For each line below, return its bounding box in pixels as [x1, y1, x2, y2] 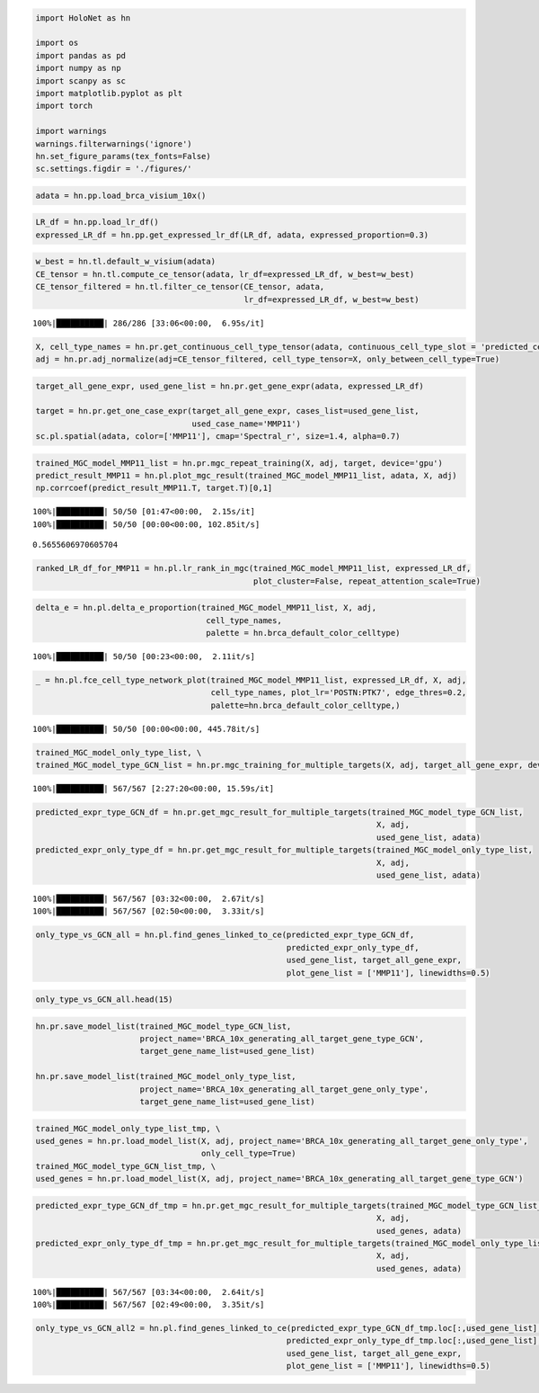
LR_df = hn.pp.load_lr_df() [35, 217, 159, 228]
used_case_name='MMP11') [191, 418, 301, 429]
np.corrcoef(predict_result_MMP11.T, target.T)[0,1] [35, 483, 273, 494]
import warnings [35, 126, 108, 137]
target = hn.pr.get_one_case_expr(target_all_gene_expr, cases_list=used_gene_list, [35, 406, 420, 416]
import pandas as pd [35, 50, 126, 60]
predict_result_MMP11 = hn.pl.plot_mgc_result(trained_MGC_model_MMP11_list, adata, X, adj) [35, 470, 457, 481]
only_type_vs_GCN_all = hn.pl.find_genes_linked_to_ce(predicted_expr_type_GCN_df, [35, 930, 415, 940]
